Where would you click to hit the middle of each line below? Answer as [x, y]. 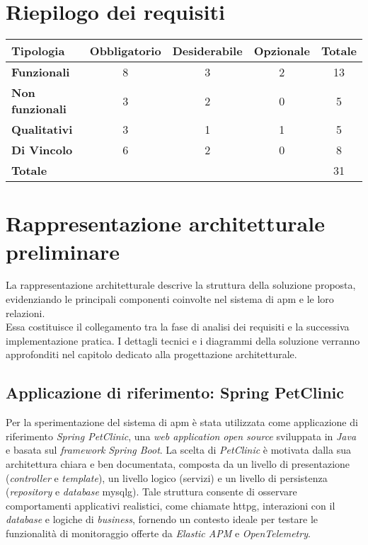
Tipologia [38, 51]
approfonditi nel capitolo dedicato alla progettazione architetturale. [151, 354]
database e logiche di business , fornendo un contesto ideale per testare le [162, 519]
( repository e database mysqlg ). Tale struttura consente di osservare [151, 492]
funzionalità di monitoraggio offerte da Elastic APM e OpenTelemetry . [158, 533]
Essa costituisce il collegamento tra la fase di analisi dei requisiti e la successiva [178, 327]
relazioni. [25, 312]
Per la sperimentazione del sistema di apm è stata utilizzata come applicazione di [182, 422]
